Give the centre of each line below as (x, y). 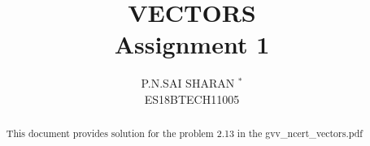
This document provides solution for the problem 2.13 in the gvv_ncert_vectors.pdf (184, 133)
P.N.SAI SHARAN (188, 83)
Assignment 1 (192, 44)
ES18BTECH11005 (192, 99)
